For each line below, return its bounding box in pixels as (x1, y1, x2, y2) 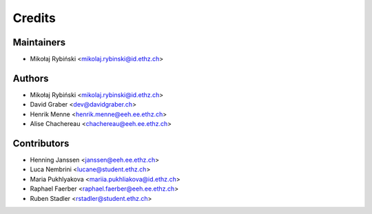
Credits (12, 10, 56, 25)
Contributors (12, 138, 70, 149)
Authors (12, 72, 49, 84)
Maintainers (12, 36, 66, 48)
